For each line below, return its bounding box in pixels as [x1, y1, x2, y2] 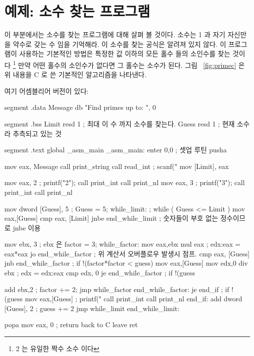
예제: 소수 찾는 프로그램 [4, 1, 150, 21]
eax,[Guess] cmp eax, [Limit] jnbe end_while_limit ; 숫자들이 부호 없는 [4, 213, 218, 223]
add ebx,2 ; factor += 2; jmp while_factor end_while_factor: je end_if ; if [4, 284, 229, 294]
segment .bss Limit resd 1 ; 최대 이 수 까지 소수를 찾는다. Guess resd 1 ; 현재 [4, 118, 235, 128]
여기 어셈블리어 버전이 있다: [4, 85, 89, 96]
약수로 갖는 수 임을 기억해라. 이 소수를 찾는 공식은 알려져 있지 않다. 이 [13, 39, 226, 49]
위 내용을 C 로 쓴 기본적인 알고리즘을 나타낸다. [4, 69, 147, 80]
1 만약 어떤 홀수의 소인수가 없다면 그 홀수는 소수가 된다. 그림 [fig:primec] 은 [13, 58, 245, 70]
